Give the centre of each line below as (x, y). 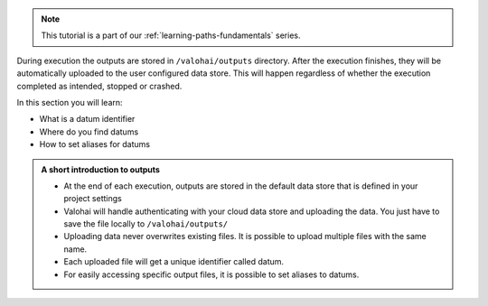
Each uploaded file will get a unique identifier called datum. (174, 262)
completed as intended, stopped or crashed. (99, 86)
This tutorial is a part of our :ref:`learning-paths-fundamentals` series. (171, 35)
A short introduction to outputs (100, 169)
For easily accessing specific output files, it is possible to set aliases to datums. (211, 274)
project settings (93, 199)
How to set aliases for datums (95, 144)
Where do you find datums (89, 132)
